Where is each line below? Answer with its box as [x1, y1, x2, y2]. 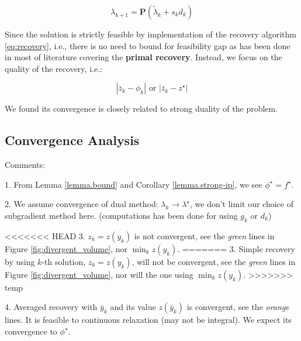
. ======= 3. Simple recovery [177, 242, 295, 254]
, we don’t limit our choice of [190, 198, 293, 210]
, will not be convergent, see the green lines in [132, 255, 296, 267]
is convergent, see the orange [186, 301, 289, 313]
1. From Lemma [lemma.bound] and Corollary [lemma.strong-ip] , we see [5, 178, 262, 190]
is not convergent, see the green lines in [134, 229, 275, 242]
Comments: [5, 159, 45, 171]
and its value [110, 301, 156, 313]
